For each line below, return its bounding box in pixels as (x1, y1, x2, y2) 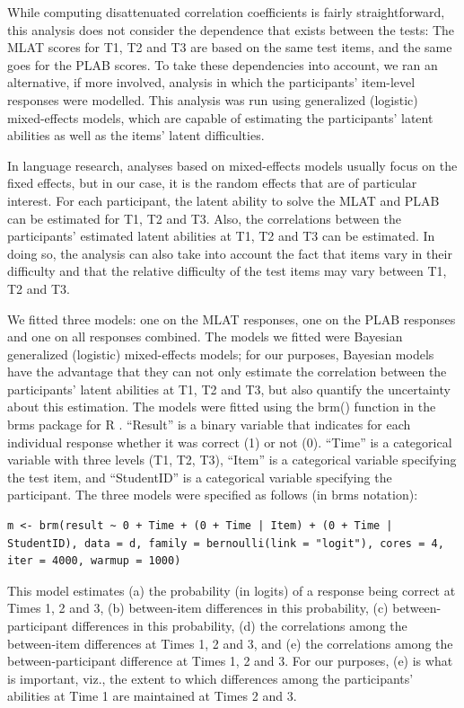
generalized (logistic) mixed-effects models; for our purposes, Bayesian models (7, 344, 434, 363)
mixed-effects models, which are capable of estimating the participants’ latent (7, 108, 433, 127)
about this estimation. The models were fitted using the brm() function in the (7, 397, 436, 416)
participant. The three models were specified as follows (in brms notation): (7, 485, 418, 504)
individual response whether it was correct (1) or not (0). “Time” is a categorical (7, 432, 452, 451)
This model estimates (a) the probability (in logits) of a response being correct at (7, 580, 456, 599)
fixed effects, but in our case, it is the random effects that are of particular (7, 173, 417, 192)
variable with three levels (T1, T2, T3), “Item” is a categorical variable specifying (7, 450, 457, 469)
